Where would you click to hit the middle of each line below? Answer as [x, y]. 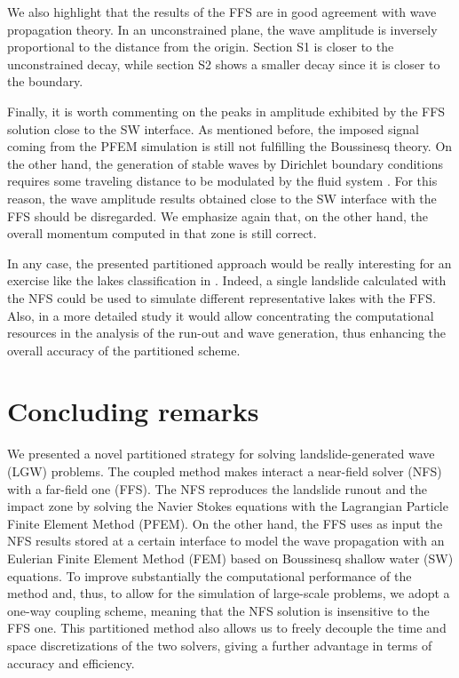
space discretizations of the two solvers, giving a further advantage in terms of [220, 645]
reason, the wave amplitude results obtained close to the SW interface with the [222, 198]
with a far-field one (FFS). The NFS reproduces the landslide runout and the [218, 488]
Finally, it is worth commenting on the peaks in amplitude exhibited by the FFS [226, 111]
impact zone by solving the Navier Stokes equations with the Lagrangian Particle [228, 506]
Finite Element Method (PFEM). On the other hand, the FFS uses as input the [225, 523]
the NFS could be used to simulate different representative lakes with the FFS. [222, 297]
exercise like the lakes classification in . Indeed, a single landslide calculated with [227, 280]
